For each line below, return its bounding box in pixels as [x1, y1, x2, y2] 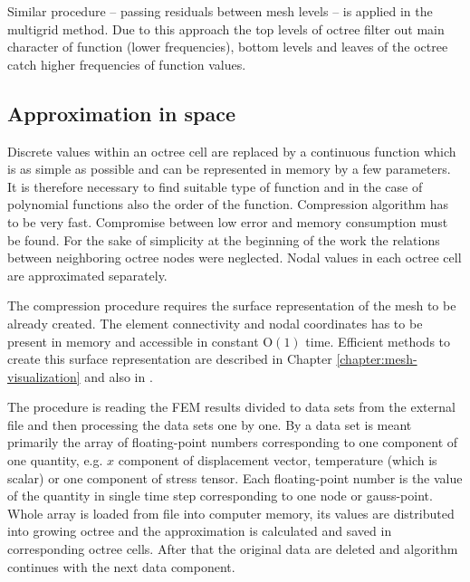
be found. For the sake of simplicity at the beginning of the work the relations [7, 230, 440, 249]
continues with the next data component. [7, 557, 235, 576]
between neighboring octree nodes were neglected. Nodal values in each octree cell [7, 248, 462, 267]
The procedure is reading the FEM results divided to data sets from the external [7, 397, 456, 416]
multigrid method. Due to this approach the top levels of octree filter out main [7, 19, 445, 38]
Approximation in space [7, 99, 236, 127]
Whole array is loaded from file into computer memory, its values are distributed [7, 503, 455, 522]
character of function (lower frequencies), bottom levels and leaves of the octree [7, 37, 448, 56]
